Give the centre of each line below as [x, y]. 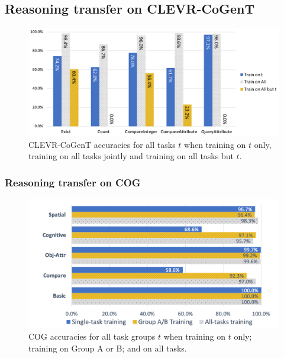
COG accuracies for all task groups [92, 336]
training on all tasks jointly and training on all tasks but [131, 156]
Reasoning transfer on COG [73, 182]
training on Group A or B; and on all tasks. [108, 348]
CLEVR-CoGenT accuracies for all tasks [102, 144]
